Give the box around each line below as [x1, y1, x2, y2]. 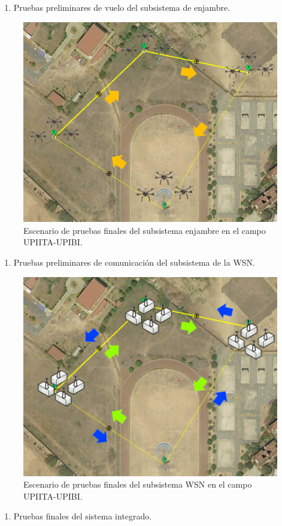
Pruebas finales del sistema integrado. [13, 510, 152, 522]
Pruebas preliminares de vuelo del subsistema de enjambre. [13, 1, 231, 13]
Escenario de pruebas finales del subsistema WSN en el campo [23, 478, 252, 491]
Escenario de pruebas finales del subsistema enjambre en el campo [23, 224, 266, 236]
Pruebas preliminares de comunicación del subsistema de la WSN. [13, 256, 255, 269]
